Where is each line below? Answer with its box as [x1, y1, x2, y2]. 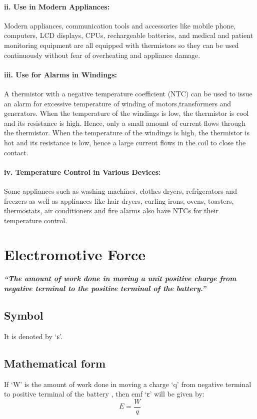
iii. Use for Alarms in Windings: [4, 69, 117, 79]
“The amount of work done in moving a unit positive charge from [4, 273, 236, 284]
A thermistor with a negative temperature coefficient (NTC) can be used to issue [4, 88, 252, 98]
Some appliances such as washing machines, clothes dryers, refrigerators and [4, 185, 237, 196]
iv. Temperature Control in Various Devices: [4, 166, 161, 177]
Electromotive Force [4, 244, 146, 265]
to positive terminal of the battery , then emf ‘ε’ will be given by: [4, 389, 204, 399]
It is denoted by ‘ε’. [4, 331, 63, 341]
